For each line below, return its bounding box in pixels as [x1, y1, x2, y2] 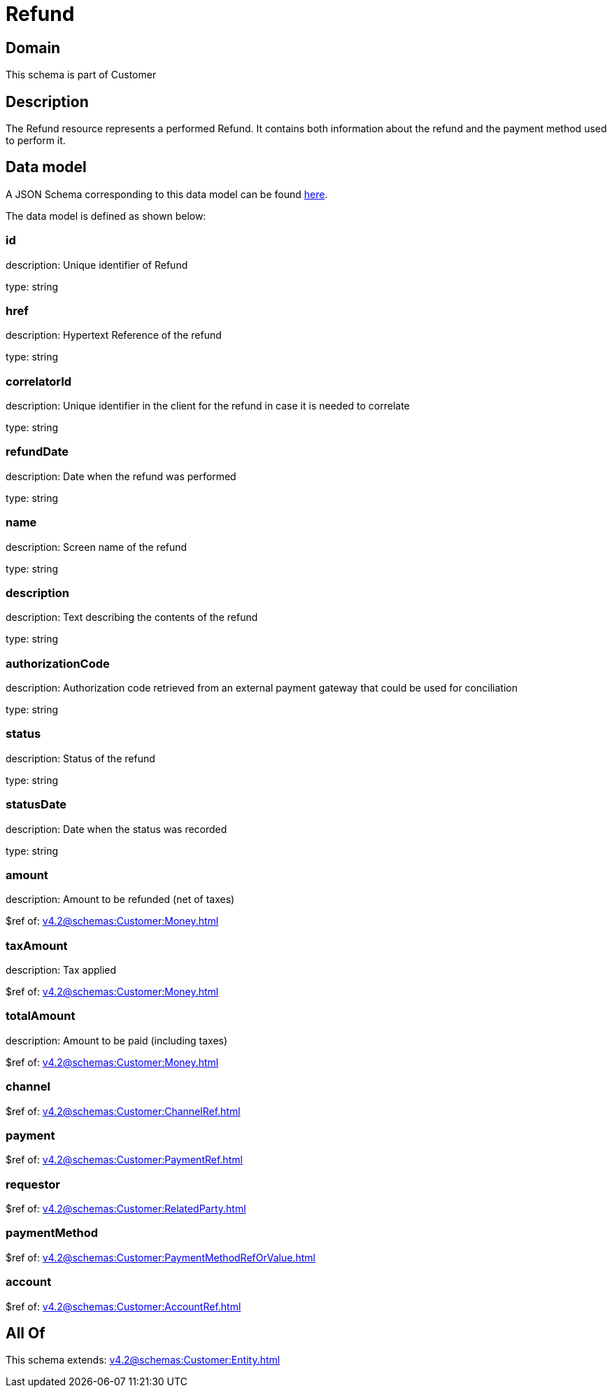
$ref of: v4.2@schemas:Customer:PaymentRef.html [6, 1154, 243, 1166]
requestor [6, 1177, 60, 1191]
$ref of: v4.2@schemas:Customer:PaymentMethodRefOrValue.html [6, 1251, 315, 1263]
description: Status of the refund [6, 752, 155, 764]
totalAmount [6, 1009, 76, 1023]
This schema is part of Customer [6, 69, 157, 81]
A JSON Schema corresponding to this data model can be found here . [6, 188, 328, 200]
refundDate [6, 444, 69, 459]
